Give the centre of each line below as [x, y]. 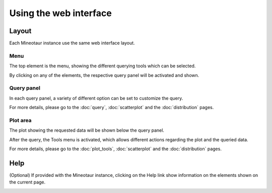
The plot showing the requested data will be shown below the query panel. [87, 130]
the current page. [27, 182]
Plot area [21, 120]
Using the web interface [60, 13]
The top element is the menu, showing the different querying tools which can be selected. [103, 66]
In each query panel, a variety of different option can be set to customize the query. [96, 98]
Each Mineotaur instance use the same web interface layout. [72, 43]
